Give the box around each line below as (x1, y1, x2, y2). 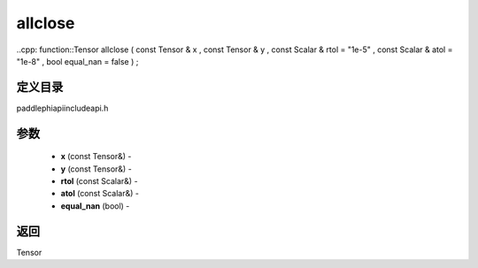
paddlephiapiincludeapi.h (16, 103, 109, 113)
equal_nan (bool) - (60, 200, 130, 211)
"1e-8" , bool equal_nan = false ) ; (16, 56, 139, 66)
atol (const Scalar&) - (60, 188, 139, 199)
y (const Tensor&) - (60, 164, 132, 174)
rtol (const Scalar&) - (60, 176, 138, 187)
